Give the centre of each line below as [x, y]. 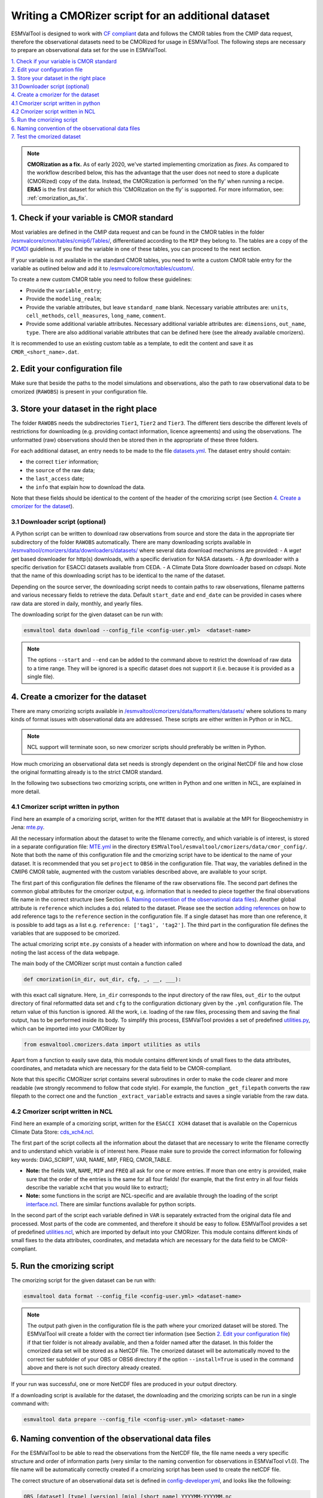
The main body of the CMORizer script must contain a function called [97, 964]
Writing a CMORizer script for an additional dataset [141, 16]
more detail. [26, 792]
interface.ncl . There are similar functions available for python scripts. [111, 1204]
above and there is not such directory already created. [94, 1367]
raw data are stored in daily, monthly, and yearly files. [77, 603]
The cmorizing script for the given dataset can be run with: [83, 1280]
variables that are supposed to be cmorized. [65, 933]
